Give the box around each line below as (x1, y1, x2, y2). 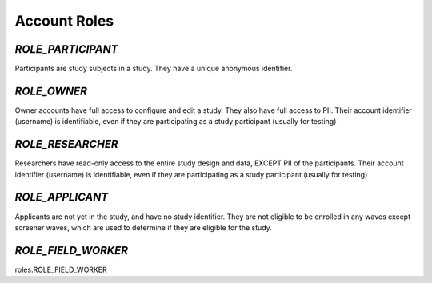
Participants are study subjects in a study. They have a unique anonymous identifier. (14, 64, 293, 74)
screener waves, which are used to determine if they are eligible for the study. (14, 222, 272, 232)
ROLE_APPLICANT (14, 190, 109, 204)
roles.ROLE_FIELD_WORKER (14, 265, 107, 274)
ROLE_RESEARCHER (14, 138, 119, 151)
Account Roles (14, 12, 114, 30)
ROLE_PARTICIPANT (14, 42, 118, 56)
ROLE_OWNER (14, 84, 88, 98)
